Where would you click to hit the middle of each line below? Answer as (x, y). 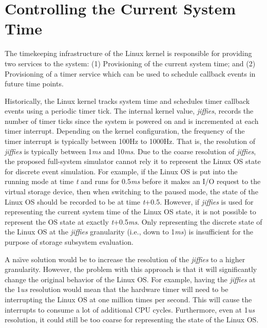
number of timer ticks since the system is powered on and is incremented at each (132, 121)
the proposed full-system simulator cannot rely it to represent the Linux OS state (133, 161)
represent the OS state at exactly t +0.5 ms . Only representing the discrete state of (133, 221)
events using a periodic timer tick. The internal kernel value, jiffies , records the (129, 111)
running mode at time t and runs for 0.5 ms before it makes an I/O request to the (133, 181)
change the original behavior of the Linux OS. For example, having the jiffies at (130, 279)
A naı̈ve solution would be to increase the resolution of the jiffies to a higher (125, 259)
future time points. (34, 84)
